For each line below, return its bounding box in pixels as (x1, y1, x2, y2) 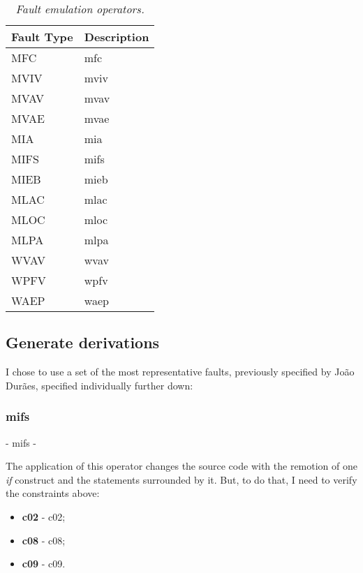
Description (84, 29, 149, 45)
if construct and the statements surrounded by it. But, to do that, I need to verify (6, 472, 357, 486)
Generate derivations (6, 332, 160, 353)
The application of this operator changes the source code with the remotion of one (6, 459, 357, 473)
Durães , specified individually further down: (6, 378, 193, 392)
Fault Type (11, 29, 73, 45)
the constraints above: (6, 486, 100, 500)
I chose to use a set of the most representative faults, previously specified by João (6, 364, 355, 379)
